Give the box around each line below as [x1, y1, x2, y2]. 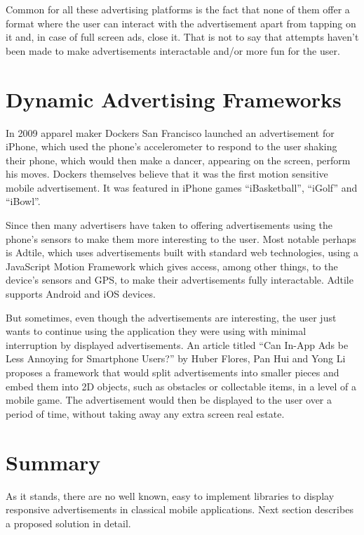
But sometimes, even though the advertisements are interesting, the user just [6, 310, 337, 324]
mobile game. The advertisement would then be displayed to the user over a [6, 392, 332, 407]
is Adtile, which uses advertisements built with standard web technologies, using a [6, 245, 359, 260]
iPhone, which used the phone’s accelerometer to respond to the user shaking [6, 139, 337, 154]
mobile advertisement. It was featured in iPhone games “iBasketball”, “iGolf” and [6, 180, 358, 194]
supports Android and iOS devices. [6, 286, 156, 301]
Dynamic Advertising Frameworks [6, 84, 342, 113]
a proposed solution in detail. [6, 515, 131, 530]
